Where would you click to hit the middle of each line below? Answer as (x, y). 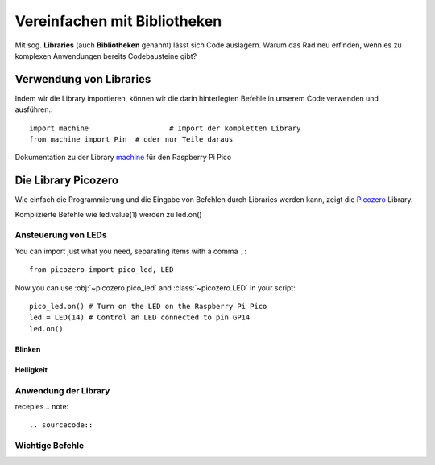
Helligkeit (31, 369)
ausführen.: (34, 109)
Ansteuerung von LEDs (61, 235)
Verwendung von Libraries (83, 79)
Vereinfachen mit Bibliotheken (118, 21)
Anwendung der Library (62, 390)
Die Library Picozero (67, 181)
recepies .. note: (42, 406)
